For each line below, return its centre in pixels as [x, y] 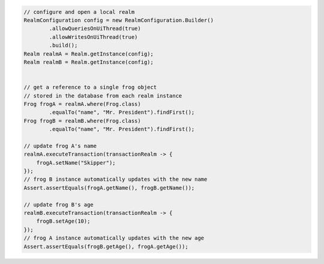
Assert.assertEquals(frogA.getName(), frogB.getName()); [109, 188]
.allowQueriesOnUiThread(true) [95, 29]
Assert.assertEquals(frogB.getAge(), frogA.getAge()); [106, 246]
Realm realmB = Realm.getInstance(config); [89, 62]
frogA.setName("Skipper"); [76, 163]
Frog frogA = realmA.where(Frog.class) [82, 104]
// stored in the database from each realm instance [103, 95]
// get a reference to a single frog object [90, 87]
